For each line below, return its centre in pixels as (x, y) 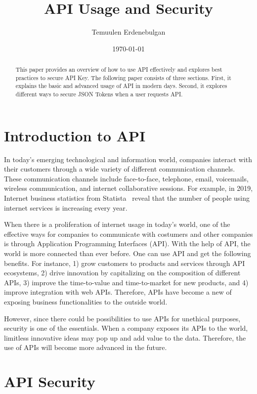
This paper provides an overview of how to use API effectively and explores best (119, 69)
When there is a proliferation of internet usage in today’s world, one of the (117, 224)
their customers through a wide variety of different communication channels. (120, 169)
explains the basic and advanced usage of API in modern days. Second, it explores (121, 86)
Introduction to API (75, 135)
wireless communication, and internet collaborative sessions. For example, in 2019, (128, 188)
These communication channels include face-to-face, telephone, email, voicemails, (126, 178)
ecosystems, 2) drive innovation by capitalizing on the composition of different (122, 273)
